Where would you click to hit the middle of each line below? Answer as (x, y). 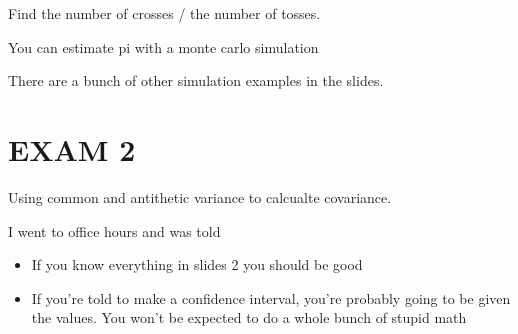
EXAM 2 (72, 148)
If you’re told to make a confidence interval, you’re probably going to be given (271, 297)
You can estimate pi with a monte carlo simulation (163, 46)
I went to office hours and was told (114, 230)
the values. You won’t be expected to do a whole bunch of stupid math (249, 317)
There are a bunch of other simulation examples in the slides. (196, 80)
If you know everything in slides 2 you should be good (197, 264)
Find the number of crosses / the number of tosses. (164, 13)
